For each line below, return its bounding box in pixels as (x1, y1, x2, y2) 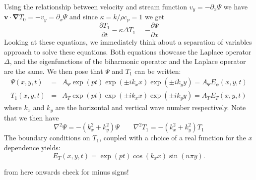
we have (223, 1, 248, 11)
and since (69, 11, 98, 22)
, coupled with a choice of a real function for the (99, 132, 246, 143)
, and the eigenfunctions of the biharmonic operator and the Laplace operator (9, 56, 246, 66)
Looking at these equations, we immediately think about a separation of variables (4, 36, 252, 47)
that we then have (4, 112, 59, 122)
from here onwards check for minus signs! (4, 166, 129, 177)
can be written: (134, 65, 181, 76)
